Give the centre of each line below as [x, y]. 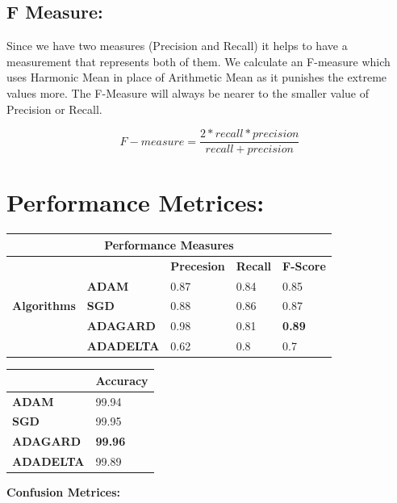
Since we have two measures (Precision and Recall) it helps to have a [177, 46]
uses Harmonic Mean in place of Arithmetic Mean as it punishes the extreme [197, 77]
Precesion [198, 265]
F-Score [304, 265]
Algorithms [44, 306]
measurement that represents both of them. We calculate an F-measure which [198, 61]
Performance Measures [169, 244]
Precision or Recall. [54, 109]
